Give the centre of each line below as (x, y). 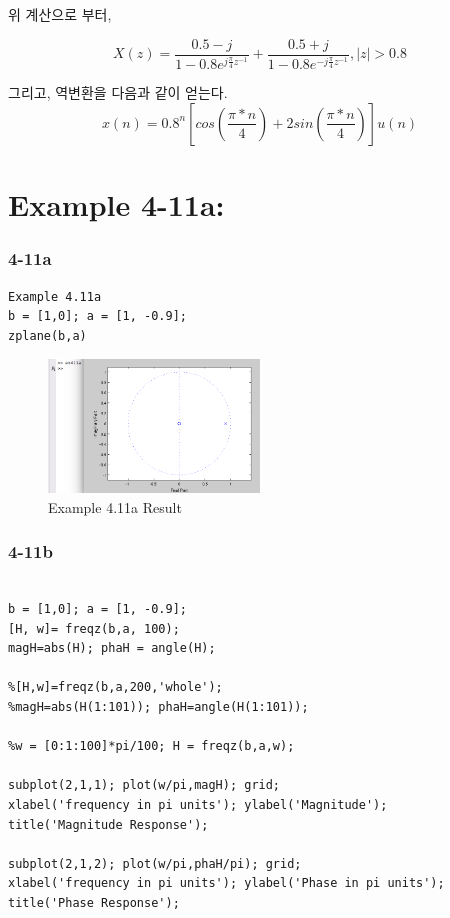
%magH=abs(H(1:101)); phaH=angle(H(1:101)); (158, 707)
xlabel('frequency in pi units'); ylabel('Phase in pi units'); (226, 883)
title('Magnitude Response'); (108, 824)
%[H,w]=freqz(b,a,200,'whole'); (115, 687)
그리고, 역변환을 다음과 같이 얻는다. (118, 92)
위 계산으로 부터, (60, 14)
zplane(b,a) (47, 335)
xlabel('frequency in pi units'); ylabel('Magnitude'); (198, 805)
